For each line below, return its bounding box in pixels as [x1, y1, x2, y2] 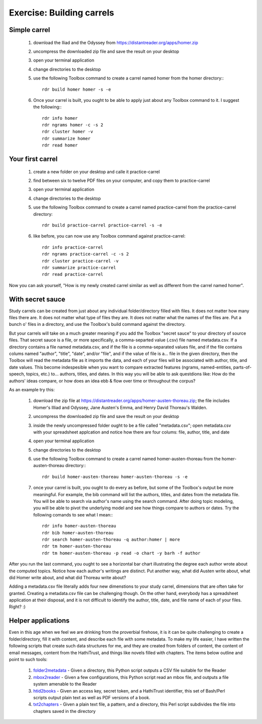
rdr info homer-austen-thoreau [42, 523, 116, 529]
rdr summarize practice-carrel [42, 265, 116, 270]
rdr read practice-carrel [42, 272, 104, 277]
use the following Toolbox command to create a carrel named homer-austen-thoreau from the [33, 456, 221, 462]
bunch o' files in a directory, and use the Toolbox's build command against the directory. [9, 322, 186, 327]
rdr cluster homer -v [42, 129, 93, 134]
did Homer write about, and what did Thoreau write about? [9, 575, 126, 580]
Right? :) [9, 604, 26, 610]
